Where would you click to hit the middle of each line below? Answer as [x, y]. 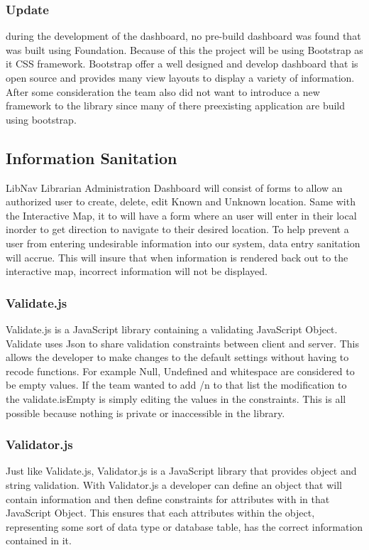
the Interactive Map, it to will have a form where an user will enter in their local [181, 215]
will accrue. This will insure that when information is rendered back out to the [177, 257]
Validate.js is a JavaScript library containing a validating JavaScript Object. [172, 329]
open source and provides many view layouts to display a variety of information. [180, 77]
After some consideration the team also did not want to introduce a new [163, 91]
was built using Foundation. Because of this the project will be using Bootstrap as [184, 49]
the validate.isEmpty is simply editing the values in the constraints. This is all [176, 398]
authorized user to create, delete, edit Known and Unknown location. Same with [181, 201]
